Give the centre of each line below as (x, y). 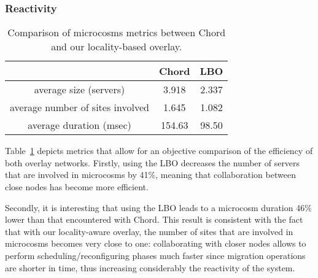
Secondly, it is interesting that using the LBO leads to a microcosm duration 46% (158, 207)
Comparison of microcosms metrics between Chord (117, 33)
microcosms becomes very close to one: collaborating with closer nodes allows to (156, 243)
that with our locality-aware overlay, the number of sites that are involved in (149, 231)
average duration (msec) (79, 125)
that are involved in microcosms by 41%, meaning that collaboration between (150, 175)
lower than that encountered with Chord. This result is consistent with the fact (154, 219)
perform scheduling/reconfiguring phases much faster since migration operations (155, 255)
